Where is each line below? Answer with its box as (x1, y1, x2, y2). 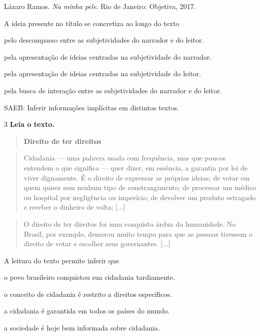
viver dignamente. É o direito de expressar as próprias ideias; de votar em (23, 172, 250, 183)
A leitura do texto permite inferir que (4, 255, 119, 265)
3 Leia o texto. (4, 119, 54, 129)
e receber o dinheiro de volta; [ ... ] (23, 202, 125, 212)
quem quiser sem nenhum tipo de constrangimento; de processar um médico (23, 182, 256, 193)
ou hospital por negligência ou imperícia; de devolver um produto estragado (23, 192, 256, 202)
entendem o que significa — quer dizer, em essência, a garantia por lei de (23, 162, 247, 173)
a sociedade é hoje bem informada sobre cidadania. (4, 322, 160, 333)
